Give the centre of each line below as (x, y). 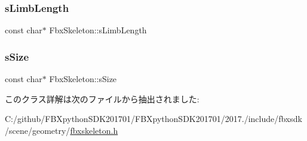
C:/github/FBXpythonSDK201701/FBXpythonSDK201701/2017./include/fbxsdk (153, 119)
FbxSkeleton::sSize (83, 79)
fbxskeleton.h (94, 130)
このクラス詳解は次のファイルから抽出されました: (102, 98)
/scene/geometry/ (38, 130)
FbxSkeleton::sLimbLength (98, 30)
